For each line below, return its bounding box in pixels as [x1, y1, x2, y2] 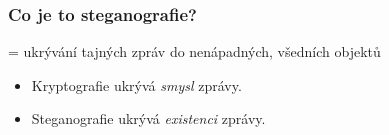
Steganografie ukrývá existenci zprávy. [31, 108, 266, 129]
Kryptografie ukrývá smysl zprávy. [31, 74, 242, 95]
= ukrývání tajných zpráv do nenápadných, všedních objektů [8, 41, 381, 62]
